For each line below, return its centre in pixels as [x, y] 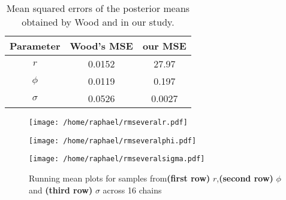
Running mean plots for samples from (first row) [120, 178]
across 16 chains [132, 190]
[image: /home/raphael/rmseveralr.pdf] [108, 122]
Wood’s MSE [101, 46]
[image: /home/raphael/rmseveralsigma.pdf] [117, 159]
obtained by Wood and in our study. [98, 22]
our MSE [164, 46]
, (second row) [245, 178]
